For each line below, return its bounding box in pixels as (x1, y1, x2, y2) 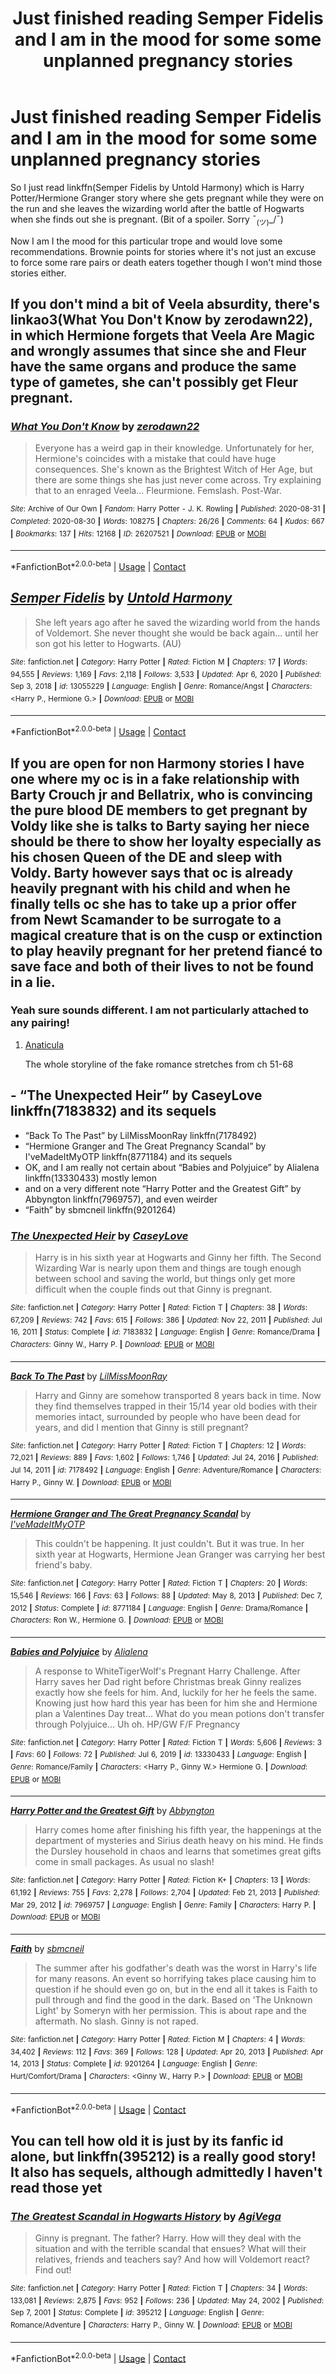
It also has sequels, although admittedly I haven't (10, 2163, 323, 2181)
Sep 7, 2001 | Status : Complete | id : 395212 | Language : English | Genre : (10, 2308, 265, 2318)
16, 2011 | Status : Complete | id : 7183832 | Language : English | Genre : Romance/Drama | (10, 1327, 320, 1337)
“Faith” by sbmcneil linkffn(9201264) (24, 1203, 177, 1216)
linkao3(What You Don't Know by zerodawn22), (10, 312, 313, 329)
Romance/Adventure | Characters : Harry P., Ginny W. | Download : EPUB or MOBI (10, 2320, 293, 2330)
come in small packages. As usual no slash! (34, 1856, 215, 1868)
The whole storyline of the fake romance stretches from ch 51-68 (24, 1058, 294, 1070)
